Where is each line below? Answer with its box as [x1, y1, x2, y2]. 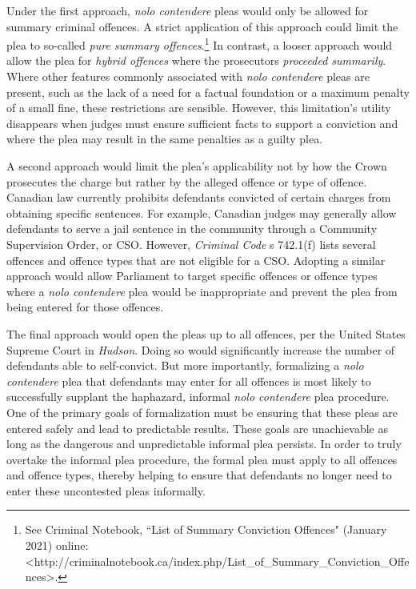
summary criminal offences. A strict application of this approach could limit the [6, 18, 398, 34]
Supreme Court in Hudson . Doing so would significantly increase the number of [6, 341, 395, 358]
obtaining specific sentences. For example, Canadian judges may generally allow [6, 204, 397, 221]
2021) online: [25, 537, 89, 554]
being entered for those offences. [6, 299, 164, 315]
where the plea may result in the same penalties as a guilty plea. [6, 130, 323, 147]
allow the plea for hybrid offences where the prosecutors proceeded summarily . [6, 52, 386, 69]
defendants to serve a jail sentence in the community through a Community [6, 220, 378, 237]
